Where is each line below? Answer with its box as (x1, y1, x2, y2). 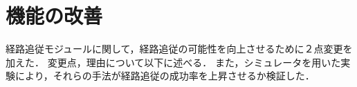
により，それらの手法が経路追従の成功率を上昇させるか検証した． (15, 68, 315, 83)
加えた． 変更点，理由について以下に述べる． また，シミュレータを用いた (6, 55, 341, 69)
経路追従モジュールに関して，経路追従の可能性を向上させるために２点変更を (6, 41, 353, 56)
